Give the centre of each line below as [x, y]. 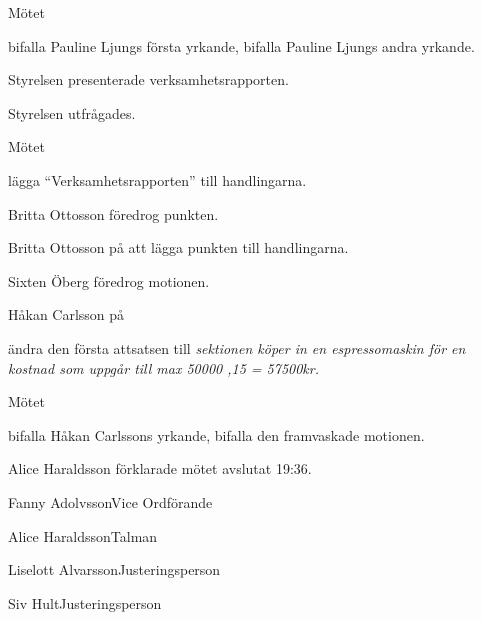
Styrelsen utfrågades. [72, 112]
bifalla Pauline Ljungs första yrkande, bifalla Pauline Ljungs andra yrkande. [241, 45]
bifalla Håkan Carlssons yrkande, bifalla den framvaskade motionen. [216, 434]
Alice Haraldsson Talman [83, 535]
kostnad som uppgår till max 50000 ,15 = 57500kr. [164, 367]
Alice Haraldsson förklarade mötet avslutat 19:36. [160, 468]
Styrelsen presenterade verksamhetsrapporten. [148, 79]
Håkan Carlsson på [66, 314]
